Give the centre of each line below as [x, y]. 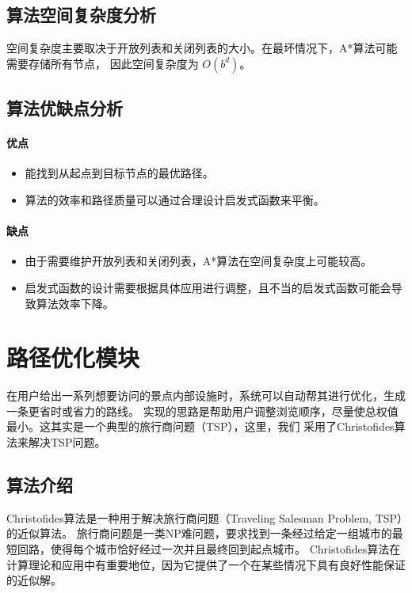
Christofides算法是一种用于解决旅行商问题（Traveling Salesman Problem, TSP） [205, 517]
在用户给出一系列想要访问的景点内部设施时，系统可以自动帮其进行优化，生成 [206, 395]
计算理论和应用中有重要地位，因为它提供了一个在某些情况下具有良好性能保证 [206, 564]
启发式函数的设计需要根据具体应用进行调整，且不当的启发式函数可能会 [208, 287]
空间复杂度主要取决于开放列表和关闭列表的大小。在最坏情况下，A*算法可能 [202, 48]
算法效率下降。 [75, 303]
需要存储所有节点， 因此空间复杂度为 [103, 63]
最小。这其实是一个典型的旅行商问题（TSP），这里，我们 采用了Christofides [200, 426]
